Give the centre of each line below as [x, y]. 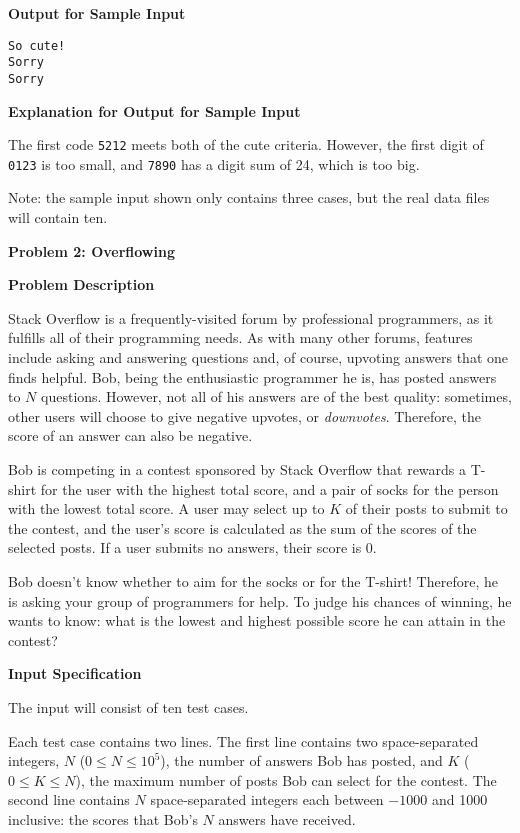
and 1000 [459, 799]
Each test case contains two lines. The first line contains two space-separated [243, 740]
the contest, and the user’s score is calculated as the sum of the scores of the [242, 527]
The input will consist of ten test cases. [128, 706]
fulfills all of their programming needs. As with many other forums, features [240, 337]
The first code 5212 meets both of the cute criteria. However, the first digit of [246, 144]
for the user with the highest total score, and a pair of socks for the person [269, 488]
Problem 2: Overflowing [91, 250]
